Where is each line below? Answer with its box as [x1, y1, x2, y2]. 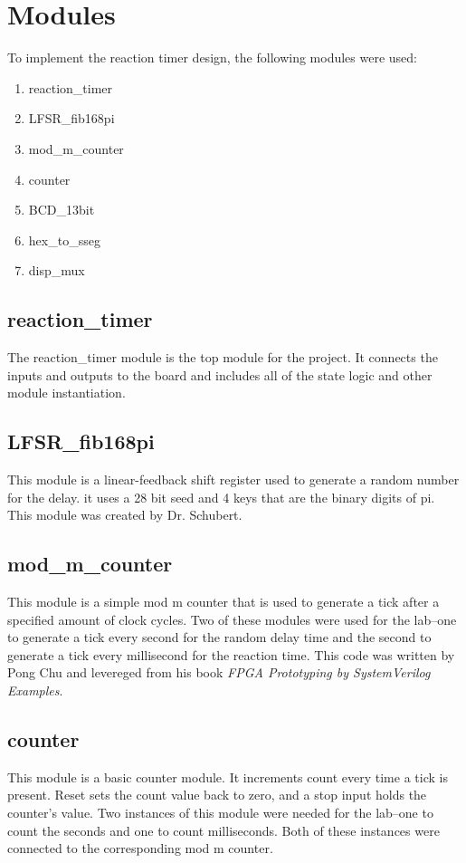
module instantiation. [7, 383, 126, 402]
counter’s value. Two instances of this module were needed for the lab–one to [7, 803, 433, 821]
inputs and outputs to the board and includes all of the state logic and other [7, 365, 433, 384]
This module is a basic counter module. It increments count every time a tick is [7, 767, 448, 786]
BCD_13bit [28, 200, 95, 219]
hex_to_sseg [28, 230, 100, 249]
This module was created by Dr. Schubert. [7, 505, 243, 524]
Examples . [7, 681, 63, 700]
